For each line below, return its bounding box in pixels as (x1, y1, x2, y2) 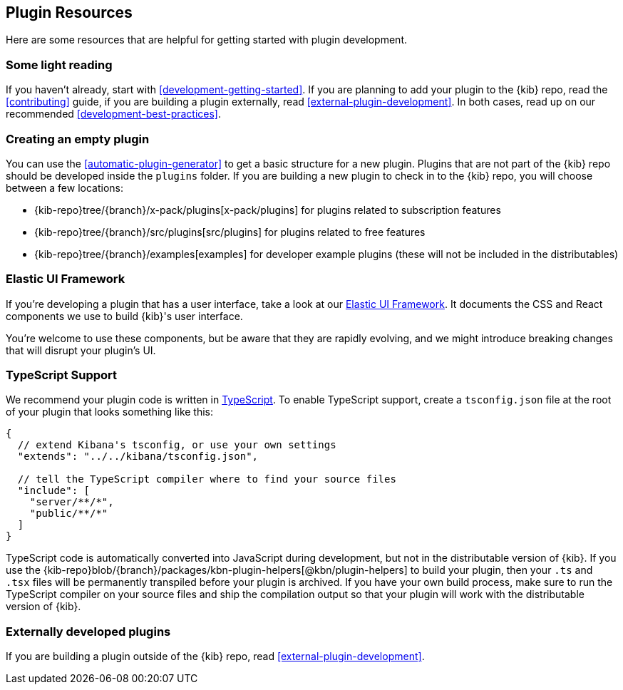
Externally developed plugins (6, 624, 171, 639)
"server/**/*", (29, 496, 114, 508)
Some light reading (6, 57, 113, 72)
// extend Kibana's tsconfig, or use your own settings (17, 439, 336, 451)
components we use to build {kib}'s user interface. (6, 309, 243, 322)
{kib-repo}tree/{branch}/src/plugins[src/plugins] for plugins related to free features (34, 225, 426, 238)
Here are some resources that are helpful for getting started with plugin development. (6, 34, 407, 46)
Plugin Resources (6, 4, 133, 21)
